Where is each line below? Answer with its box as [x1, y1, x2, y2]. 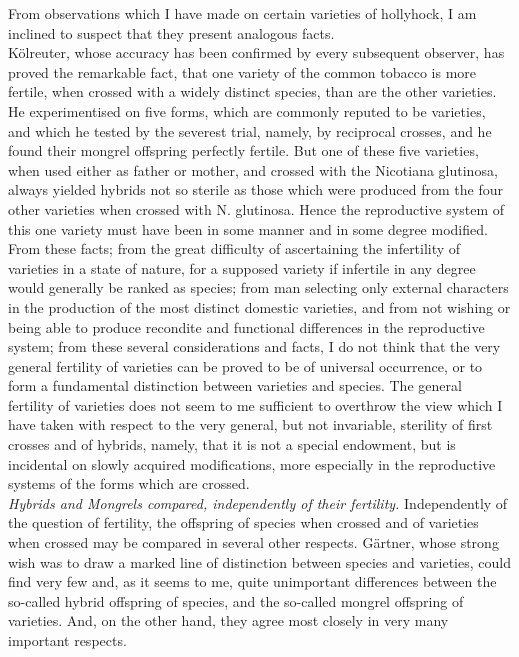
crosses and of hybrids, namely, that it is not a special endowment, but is [8, 434, 456, 455]
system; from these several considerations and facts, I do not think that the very [8, 336, 501, 357]
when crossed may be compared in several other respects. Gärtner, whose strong [8, 532, 499, 553]
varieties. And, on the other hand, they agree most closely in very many [8, 610, 449, 631]
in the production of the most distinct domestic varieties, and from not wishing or [8, 296, 511, 317]
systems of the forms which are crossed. [8, 473, 250, 494]
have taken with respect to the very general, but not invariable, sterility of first [8, 414, 493, 435]
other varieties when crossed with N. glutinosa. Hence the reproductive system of [8, 198, 505, 219]
